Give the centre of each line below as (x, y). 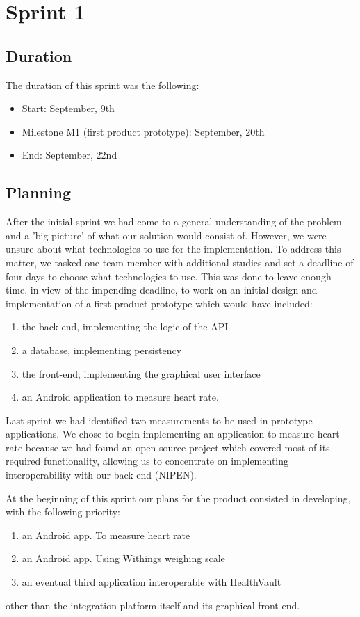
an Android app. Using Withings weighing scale (123, 558)
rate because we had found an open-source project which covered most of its (168, 447)
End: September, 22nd (69, 155)
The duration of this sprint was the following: (103, 85)
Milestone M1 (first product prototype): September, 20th (143, 131)
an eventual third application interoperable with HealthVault (152, 582)
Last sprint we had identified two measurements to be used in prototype (159, 420)
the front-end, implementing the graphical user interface (141, 373)
